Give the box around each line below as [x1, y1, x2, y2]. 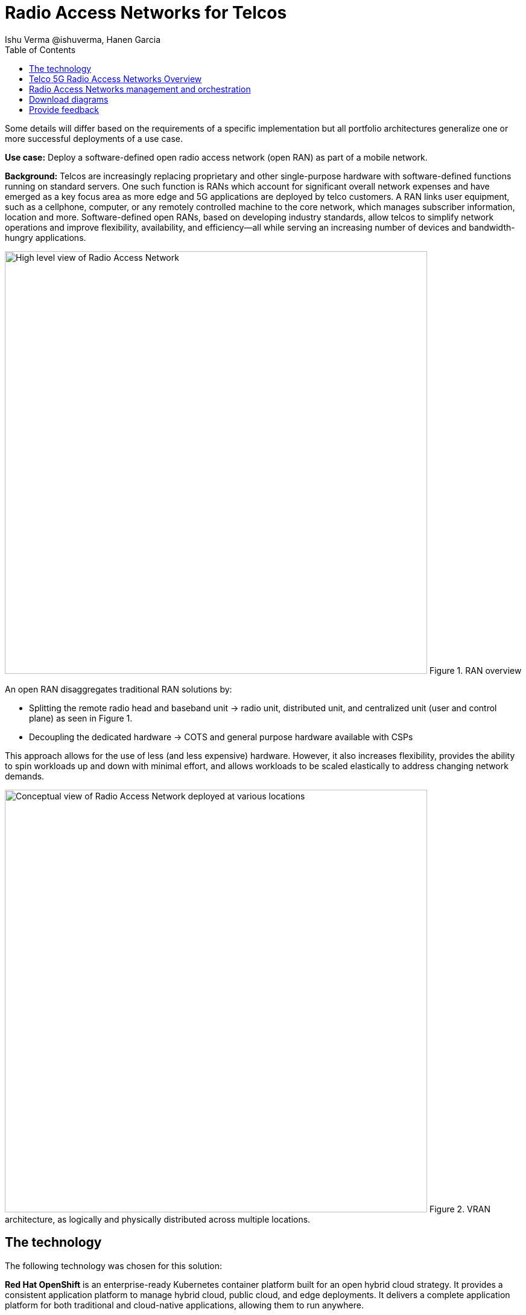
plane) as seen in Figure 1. [29, 712, 133, 723]
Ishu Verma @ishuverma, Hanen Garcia [5, 34, 161, 45]
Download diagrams [29, 94, 109, 104]
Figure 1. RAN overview [429, 665, 522, 676]
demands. [5, 770, 45, 781]
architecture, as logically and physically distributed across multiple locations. [5, 1214, 311, 1224]
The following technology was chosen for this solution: [5, 1260, 223, 1271]
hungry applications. [5, 232, 86, 243]
